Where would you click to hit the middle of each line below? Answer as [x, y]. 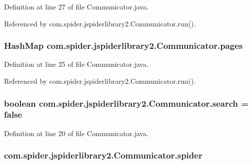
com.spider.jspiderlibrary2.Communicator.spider [103, 155]
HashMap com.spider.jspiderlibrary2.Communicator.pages [123, 46]
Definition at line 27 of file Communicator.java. [76, 6]
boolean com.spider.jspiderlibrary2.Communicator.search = [126, 103]
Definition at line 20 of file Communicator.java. [76, 133]
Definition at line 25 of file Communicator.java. [76, 64]
